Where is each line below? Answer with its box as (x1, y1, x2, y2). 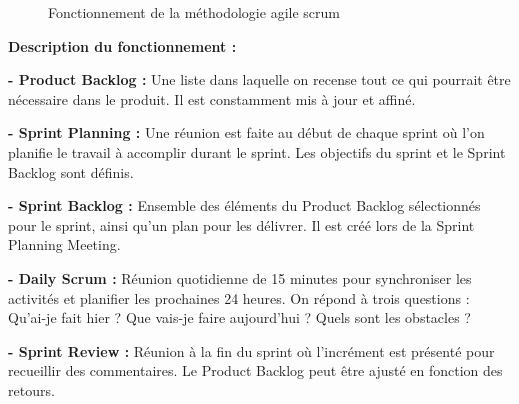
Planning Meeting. (8, 234, 121, 255)
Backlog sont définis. (8, 161, 134, 182)
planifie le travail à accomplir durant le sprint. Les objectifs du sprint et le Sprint (8, 141, 506, 162)
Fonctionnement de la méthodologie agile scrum (48, 2, 340, 22)
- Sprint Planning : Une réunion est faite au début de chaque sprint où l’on (8, 122, 485, 143)
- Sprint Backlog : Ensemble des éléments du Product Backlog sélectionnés (8, 195, 481, 216)
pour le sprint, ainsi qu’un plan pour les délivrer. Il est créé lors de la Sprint (8, 214, 475, 235)
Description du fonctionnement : (8, 35, 237, 56)
